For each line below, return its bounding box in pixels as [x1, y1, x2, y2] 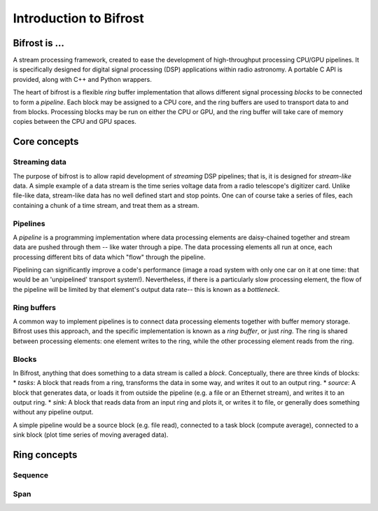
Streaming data [13, 157, 66, 167]
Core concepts [13, 136, 79, 148]
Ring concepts [13, 449, 78, 461]
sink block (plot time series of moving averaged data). [13, 430, 169, 439]
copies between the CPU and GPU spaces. [13, 118, 136, 126]
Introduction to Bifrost [13, 10, 144, 26]
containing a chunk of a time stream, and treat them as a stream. [13, 201, 199, 209]
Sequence [13, 470, 49, 480]
